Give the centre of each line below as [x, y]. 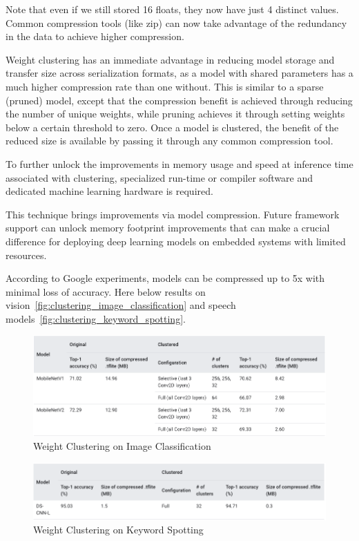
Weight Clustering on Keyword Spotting [118, 530]
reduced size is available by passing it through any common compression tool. [169, 141]
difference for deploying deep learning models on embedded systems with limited [176, 241]
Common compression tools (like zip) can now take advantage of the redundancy [176, 22]
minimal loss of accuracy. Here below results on [106, 291]
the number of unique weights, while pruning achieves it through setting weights [175, 114]
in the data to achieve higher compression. [95, 36]
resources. [26, 255]
